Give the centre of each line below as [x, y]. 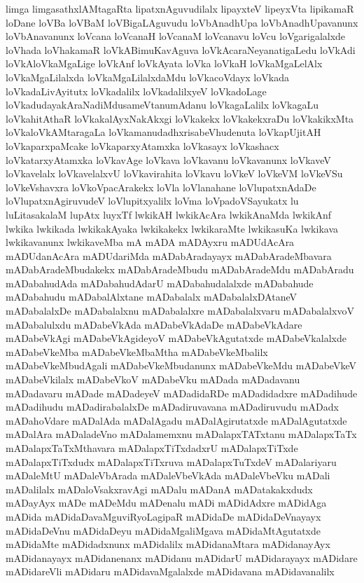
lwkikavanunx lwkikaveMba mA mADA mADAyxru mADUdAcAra [150, 242]
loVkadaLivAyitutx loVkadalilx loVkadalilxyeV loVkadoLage [136, 91]
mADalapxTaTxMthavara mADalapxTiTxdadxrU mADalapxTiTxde [152, 448]
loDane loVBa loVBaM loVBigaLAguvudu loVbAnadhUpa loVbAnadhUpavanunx [182, 22]
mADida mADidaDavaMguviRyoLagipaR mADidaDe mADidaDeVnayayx [163, 516]
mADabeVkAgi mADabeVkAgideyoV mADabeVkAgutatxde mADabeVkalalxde [176, 338]
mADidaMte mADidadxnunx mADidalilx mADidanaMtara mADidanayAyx [168, 544]
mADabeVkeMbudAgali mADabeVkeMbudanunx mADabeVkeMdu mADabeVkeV [181, 365]
